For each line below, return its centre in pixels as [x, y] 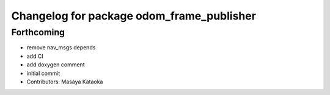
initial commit [43, 73]
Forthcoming [38, 32]
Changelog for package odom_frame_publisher [134, 16]
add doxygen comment [56, 65]
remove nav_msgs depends [61, 47]
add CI [35, 56]
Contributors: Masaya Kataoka [65, 82]
